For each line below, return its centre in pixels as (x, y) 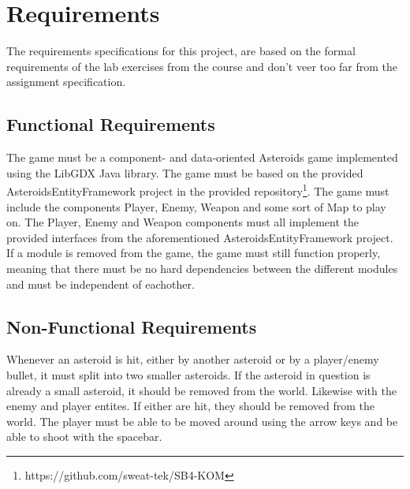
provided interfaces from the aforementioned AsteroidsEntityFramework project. (200, 237)
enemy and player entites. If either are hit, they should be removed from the (190, 406)
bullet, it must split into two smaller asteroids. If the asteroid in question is (188, 374)
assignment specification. (66, 82)
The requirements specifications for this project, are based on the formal (181, 51)
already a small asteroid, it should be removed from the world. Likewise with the (201, 390)
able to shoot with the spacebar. (84, 437)
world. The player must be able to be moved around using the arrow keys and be (202, 421)
